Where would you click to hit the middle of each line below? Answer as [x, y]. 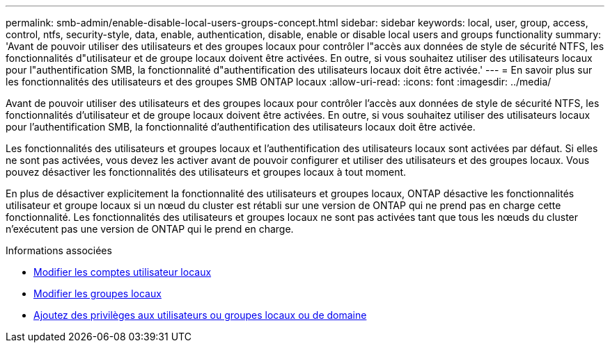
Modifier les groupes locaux [97, 293]
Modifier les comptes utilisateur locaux [123, 272]
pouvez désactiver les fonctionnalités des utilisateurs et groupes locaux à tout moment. [206, 172]
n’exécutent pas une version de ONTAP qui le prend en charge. [150, 229]
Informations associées [59, 250]
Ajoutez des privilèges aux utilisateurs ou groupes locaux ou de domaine [200, 315]
